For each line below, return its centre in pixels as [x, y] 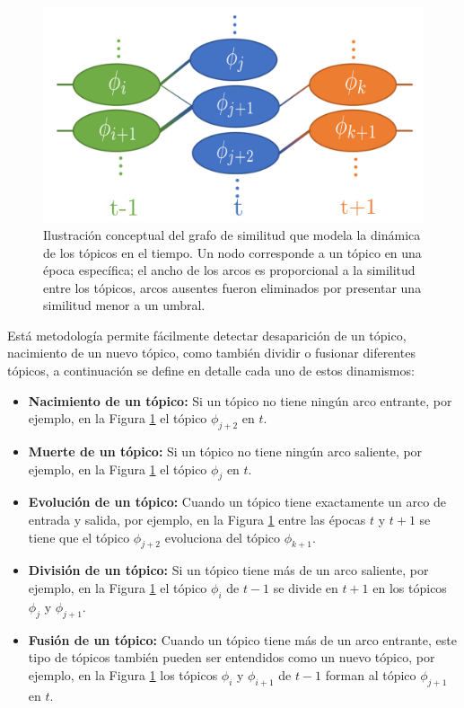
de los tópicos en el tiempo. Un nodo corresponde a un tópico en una [232, 252]
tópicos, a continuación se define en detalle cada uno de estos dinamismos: [211, 371]
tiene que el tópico [79, 537]
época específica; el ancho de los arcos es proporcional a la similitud [229, 270]
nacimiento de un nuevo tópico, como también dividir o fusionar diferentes [211, 353]
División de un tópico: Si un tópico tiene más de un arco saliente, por [228, 570]
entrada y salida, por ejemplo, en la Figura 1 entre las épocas [197, 520]
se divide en [306, 588]
